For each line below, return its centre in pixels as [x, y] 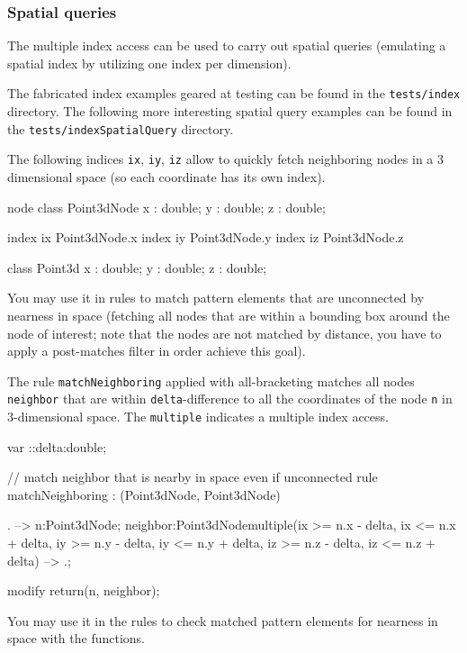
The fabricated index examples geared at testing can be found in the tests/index [234, 93]
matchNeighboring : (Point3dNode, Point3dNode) [144, 494]
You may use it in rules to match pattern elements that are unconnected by [216, 298]
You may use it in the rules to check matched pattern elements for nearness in [223, 620]
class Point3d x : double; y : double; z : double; [137, 267]
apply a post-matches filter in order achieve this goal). [157, 351]
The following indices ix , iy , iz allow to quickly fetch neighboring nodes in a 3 [225, 159]
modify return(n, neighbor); [84, 590]
